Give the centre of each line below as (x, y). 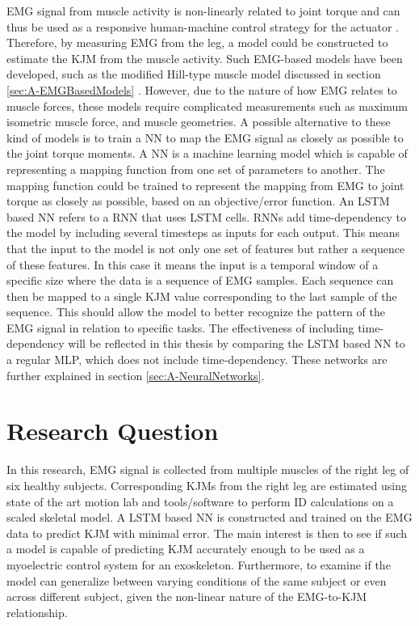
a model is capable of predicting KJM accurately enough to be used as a (186, 549)
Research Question (113, 431)
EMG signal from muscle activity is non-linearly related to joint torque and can (203, 11)
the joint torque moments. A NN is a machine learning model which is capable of (207, 153)
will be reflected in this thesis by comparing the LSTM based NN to (237, 343)
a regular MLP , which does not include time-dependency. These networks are (197, 360)
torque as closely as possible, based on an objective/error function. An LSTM (198, 201)
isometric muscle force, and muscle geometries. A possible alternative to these (199, 122)
